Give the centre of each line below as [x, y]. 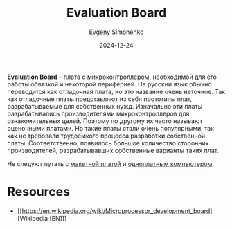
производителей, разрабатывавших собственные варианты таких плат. [113, 150]
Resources [39, 192]
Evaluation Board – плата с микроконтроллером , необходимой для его [112, 77]
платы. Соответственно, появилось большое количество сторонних [108, 143]
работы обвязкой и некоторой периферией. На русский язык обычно [110, 84]
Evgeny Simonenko [116, 32]
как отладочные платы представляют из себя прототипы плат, [100, 99]
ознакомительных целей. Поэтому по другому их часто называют [105, 121]
